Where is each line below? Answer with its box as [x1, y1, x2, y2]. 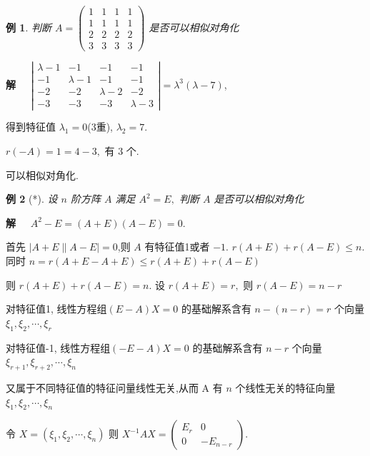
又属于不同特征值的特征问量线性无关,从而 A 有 [6, 380, 223, 395]
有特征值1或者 [144, 239, 210, 254]
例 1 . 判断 [6, 19, 51, 34]
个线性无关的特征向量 [235, 380, 336, 395]
